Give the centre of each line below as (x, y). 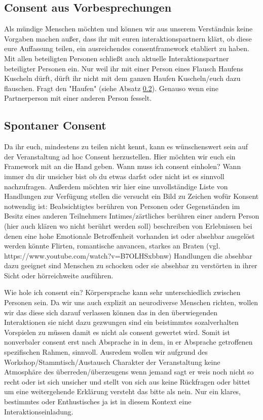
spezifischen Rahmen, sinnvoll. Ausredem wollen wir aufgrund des (106, 352)
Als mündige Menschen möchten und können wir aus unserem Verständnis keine (128, 29)
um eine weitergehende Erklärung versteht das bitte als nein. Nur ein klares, (123, 391)
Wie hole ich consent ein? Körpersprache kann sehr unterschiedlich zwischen (122, 292)
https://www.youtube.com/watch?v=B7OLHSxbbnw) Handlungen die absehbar (128, 255)
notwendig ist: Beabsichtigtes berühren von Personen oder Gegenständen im (122, 206)
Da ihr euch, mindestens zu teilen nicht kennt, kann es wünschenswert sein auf (126, 146)
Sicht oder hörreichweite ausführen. (59, 275)
